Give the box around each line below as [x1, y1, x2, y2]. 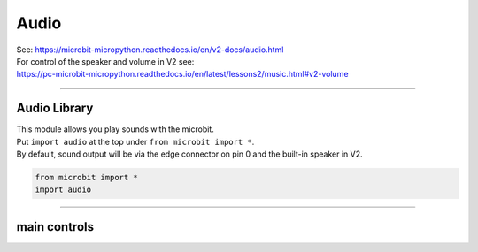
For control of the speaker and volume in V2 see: [16, 56, 195, 66]
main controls [16, 219, 95, 234]
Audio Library [16, 101, 94, 116]
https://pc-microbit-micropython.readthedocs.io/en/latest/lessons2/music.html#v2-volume [16, 69, 349, 80]
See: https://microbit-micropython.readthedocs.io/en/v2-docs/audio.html [16, 44, 284, 55]
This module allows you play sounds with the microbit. [16, 124, 214, 134]
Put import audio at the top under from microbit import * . [16, 136, 255, 147]
